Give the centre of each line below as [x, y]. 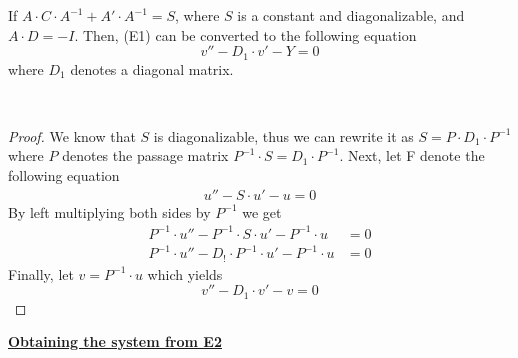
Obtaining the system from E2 [115, 341]
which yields [185, 273]
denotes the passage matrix [145, 155]
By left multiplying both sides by [109, 211]
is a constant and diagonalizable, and [351, 15]
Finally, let [41, 273]
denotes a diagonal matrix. [152, 68]
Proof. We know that [72, 135]
